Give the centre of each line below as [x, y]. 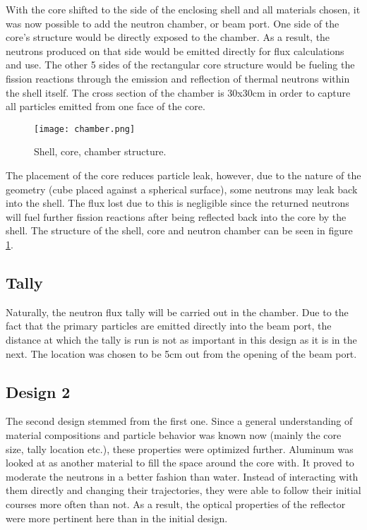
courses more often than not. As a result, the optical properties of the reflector [176, 504]
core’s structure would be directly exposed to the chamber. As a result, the [168, 37]
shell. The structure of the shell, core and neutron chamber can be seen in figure [179, 230]
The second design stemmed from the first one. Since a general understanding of [179, 421]
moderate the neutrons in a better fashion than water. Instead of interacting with [182, 476]
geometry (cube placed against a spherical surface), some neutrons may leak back [182, 189]
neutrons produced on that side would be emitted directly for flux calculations [175, 50]
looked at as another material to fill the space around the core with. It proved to [180, 463]
